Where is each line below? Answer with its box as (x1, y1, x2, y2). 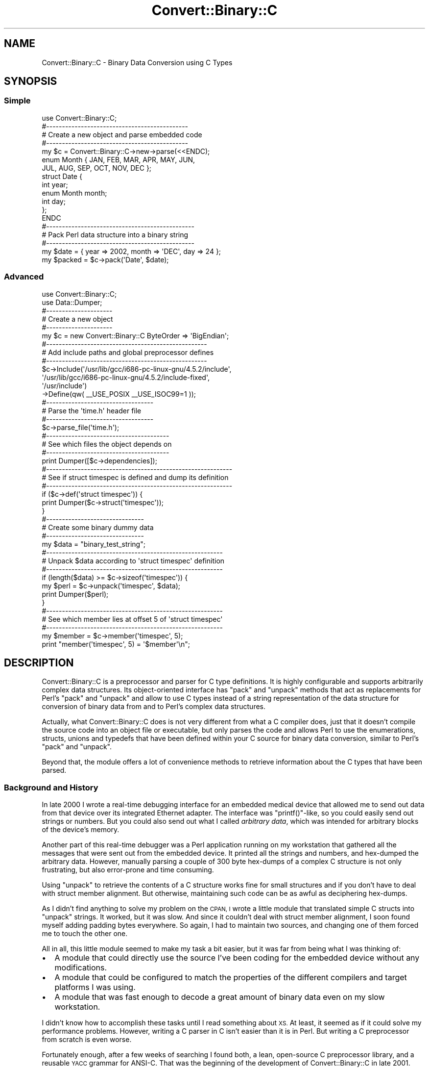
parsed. (42, 766, 67, 775)
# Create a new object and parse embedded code (42, 130, 202, 139)
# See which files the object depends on (42, 439, 172, 448)
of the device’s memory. (42, 825, 119, 834)
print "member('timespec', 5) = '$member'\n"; (42, 639, 191, 648)
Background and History (4, 782, 98, 792)
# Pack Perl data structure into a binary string (42, 230, 189, 239)
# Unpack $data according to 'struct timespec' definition (42, 556, 225, 565)
